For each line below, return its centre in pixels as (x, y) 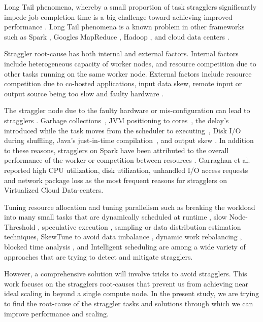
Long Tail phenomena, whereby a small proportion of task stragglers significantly (130, 7)
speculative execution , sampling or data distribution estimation (141, 226)
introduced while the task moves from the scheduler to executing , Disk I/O (123, 130)
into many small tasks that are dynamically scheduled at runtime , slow (116, 217)
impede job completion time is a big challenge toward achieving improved (118, 16)
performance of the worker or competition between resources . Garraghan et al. (127, 160)
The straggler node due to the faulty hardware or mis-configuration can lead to (127, 110)
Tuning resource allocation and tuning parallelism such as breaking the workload (130, 207)
